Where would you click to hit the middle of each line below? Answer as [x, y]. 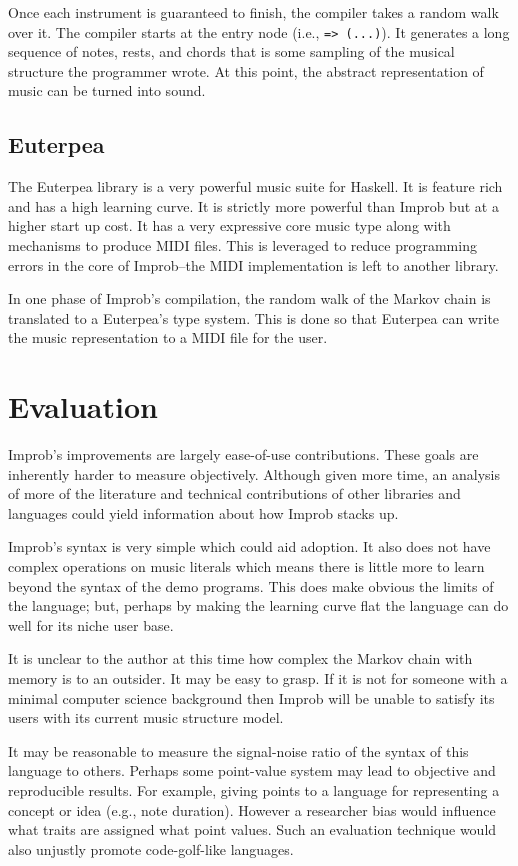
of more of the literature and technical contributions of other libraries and [234, 493]
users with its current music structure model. [146, 717]
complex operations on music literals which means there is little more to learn [246, 566]
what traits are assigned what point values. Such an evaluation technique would [252, 829]
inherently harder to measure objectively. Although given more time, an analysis [254, 473]
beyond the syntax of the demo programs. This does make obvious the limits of [251, 585]
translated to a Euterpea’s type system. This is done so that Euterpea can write [254, 317]
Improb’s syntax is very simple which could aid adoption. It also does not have [249, 546]
